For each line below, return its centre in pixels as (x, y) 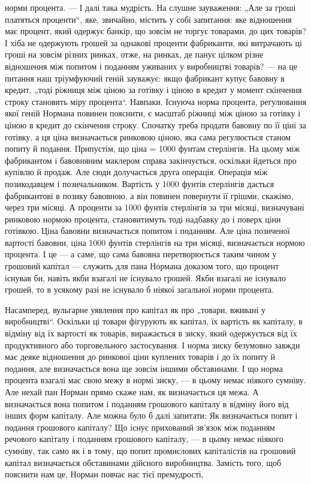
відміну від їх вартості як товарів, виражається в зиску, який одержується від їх (151, 333)
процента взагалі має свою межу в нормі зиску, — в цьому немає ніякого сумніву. (155, 380)
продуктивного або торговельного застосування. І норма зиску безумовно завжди (153, 345)
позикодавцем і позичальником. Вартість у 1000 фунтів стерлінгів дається (140, 183)
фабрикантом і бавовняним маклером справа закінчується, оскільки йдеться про (151, 160)
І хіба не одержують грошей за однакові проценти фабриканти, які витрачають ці (153, 42)
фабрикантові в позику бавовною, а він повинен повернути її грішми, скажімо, (149, 195)
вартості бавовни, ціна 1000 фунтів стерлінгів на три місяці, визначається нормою (155, 242)
